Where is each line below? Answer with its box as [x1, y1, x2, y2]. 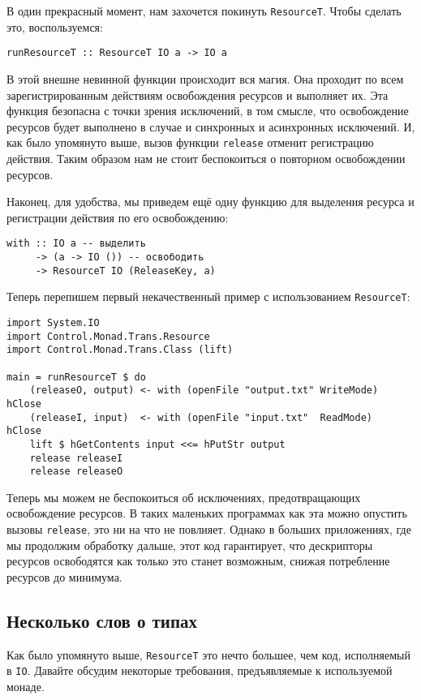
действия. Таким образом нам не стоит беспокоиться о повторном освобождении [6, 149, 406, 166]
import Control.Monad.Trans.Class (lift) [6, 344, 234, 356]
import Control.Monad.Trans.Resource [6, 330, 210, 342]
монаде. [6, 677, 45, 694]
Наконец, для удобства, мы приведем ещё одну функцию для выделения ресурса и [6, 193, 415, 210]
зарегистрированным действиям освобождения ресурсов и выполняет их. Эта [6, 86, 389, 103]
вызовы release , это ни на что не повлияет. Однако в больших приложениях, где [6, 521, 411, 537]
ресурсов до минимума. [6, 568, 122, 585]
